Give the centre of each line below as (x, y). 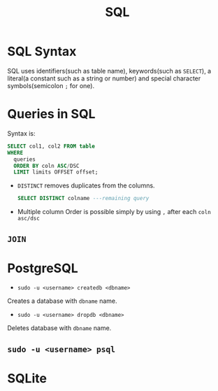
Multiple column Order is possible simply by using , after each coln (114, 212)
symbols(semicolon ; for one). (51, 85)
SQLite (27, 379)
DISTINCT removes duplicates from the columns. (86, 185)
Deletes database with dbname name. (59, 328)
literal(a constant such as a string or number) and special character (104, 78)
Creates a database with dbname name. (62, 301)
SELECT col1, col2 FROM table (51, 146)
